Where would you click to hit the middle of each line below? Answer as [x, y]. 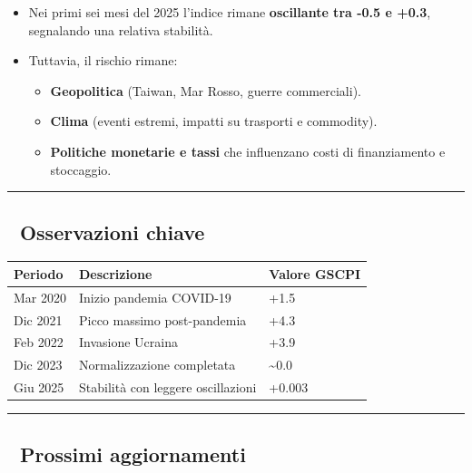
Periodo [39, 273]
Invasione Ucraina [129, 342]
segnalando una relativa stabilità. [121, 29]
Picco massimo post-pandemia [163, 319]
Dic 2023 [38, 365]
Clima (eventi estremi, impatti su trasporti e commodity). [214, 121]
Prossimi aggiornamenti [133, 454]
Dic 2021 [38, 319]
